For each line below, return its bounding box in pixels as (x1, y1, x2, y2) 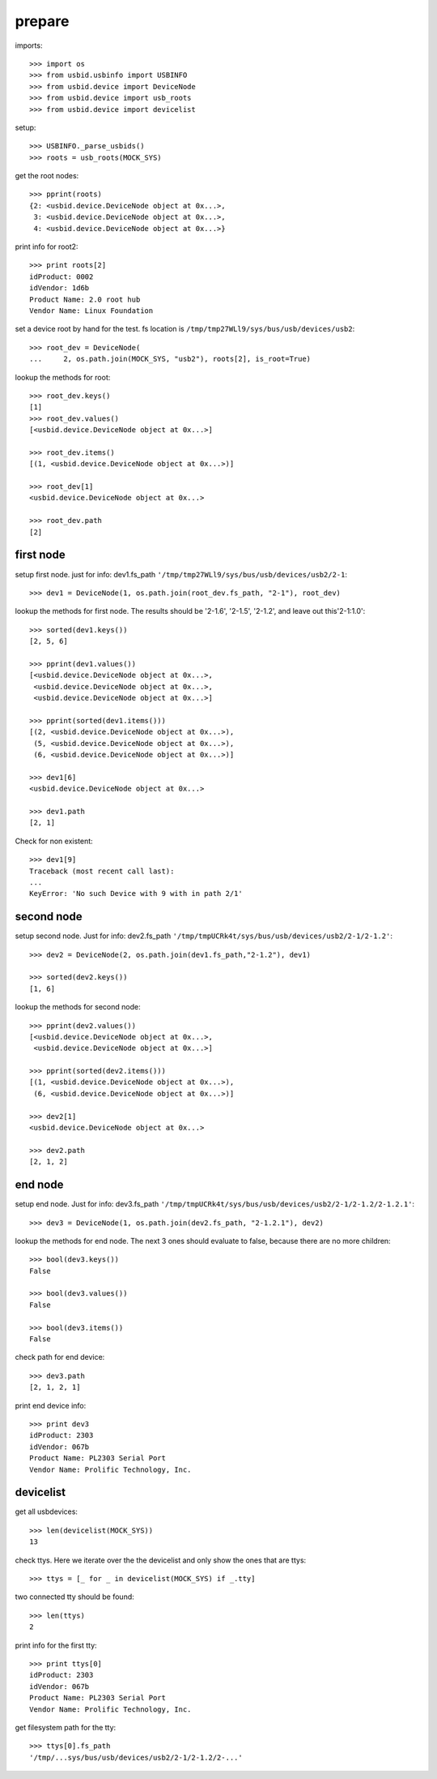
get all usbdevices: (15, 1507, 78, 1516)
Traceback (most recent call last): (29, 866, 175, 876)
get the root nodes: (15, 171, 79, 181)
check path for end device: (15, 1352, 105, 1362)
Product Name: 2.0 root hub (29, 294, 141, 304)
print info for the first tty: (15, 1640, 97, 1650)
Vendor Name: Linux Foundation (29, 306, 154, 315)
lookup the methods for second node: (15, 1002, 141, 1012)
